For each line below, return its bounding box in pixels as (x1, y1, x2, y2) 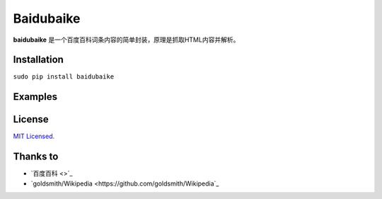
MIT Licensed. (13, 132, 55, 141)
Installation (13, 54, 64, 66)
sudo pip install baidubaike (13, 73, 115, 81)
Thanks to (13, 151, 59, 163)
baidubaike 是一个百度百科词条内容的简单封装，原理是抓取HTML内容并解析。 (13, 35, 240, 44)
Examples (13, 91, 58, 103)
